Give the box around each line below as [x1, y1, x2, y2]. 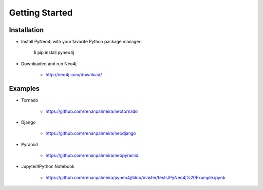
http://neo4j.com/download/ [45, 72, 102, 78]
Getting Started [9, 7, 73, 18]
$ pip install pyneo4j [33, 50, 75, 55]
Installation [9, 26, 44, 34]
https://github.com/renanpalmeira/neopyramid [45, 153, 139, 158]
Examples [9, 85, 40, 93]
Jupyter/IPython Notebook [21, 163, 75, 170]
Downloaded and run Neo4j [21, 61, 76, 67]
